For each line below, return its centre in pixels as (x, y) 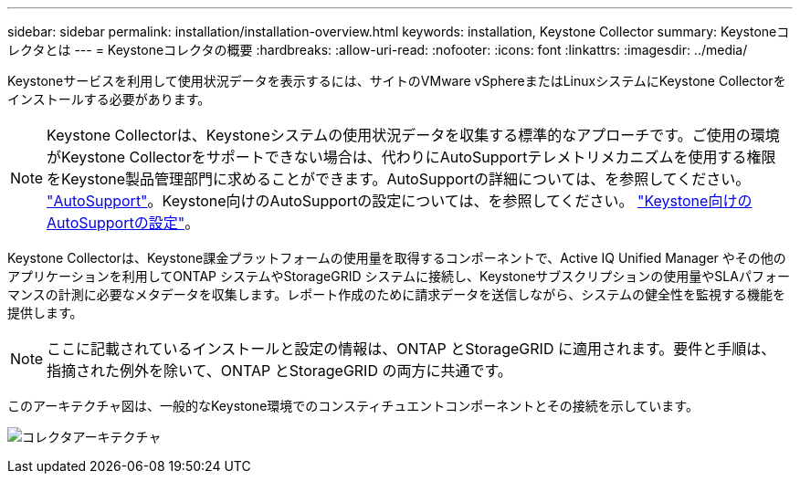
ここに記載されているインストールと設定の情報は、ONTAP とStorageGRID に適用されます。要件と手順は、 (411, 349)
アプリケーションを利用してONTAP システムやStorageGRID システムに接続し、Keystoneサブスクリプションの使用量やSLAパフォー (399, 276)
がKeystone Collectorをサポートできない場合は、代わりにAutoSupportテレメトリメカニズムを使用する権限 (411, 157)
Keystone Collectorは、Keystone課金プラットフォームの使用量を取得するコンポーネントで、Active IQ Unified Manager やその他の (397, 258)
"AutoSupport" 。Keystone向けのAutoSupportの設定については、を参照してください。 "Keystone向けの (400, 201)
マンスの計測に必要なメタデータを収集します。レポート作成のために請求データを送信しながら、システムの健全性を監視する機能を (396, 294)
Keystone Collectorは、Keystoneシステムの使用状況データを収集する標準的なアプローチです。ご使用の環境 (413, 135)
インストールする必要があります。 (109, 99)
